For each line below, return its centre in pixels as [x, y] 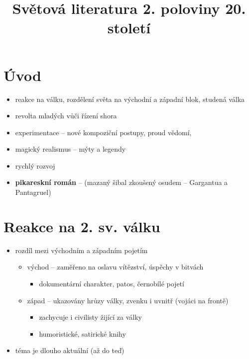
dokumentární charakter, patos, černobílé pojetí [112, 283]
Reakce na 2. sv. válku [82, 226]
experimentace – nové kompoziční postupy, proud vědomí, [103, 132]
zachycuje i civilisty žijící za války [90, 317]
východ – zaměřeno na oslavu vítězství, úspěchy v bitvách [115, 267]
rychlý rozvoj [35, 165]
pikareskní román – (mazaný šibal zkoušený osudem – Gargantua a [122, 182]
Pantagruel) [33, 192]
